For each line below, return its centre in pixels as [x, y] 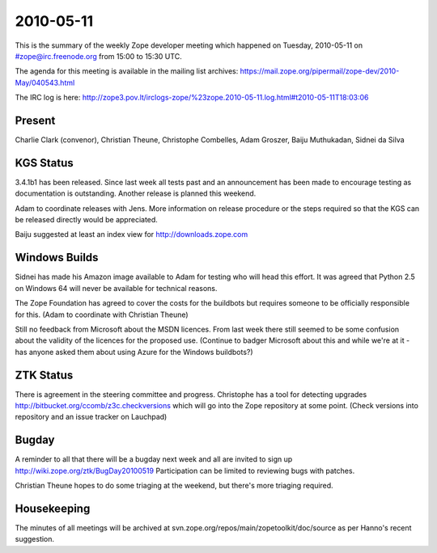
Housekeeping [53, 508]
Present [35, 120]
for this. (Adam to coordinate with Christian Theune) [102, 314]
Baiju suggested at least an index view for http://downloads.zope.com [132, 234]
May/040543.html [45, 82]
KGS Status [45, 163]
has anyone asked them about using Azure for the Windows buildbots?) [134, 352]
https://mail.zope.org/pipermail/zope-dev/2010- [320, 71]
